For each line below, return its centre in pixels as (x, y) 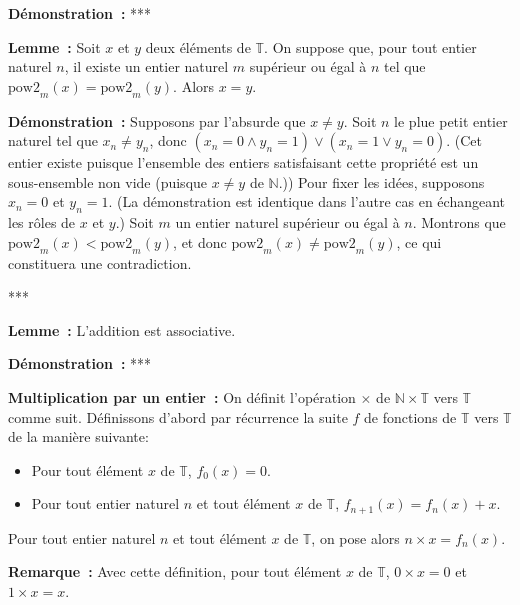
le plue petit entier (451, 120)
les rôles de (42, 222)
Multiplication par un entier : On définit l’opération (182, 396)
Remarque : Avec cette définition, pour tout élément (175, 571)
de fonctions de (410, 416)
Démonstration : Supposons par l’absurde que (157, 120)
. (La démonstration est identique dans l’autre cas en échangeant (306, 201)
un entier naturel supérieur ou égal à (287, 222)
